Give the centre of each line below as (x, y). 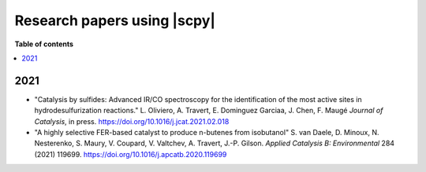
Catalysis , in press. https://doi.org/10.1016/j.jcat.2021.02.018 (132, 121)
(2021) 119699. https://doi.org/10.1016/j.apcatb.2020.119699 (131, 154)
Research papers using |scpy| (115, 20)
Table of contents (44, 44)
